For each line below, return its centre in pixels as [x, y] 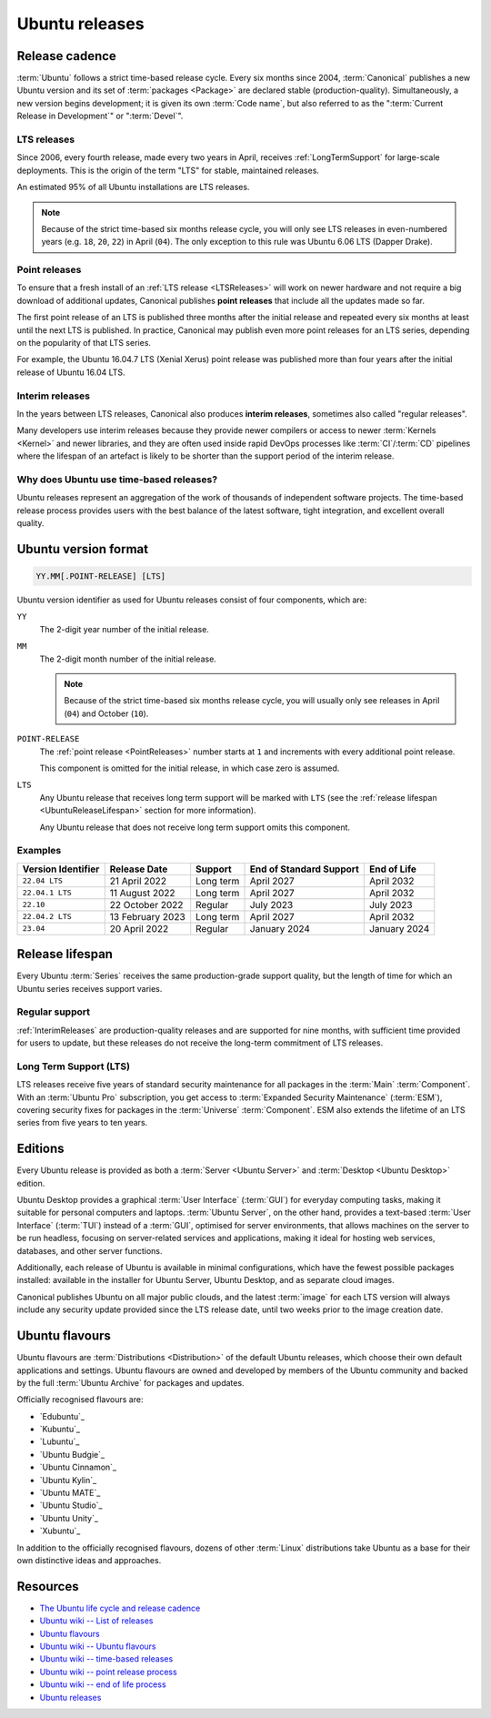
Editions [40, 1149]
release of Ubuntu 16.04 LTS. [71, 372]
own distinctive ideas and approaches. [89, 1560]
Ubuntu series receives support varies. [90, 988]
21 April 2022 [138, 881]
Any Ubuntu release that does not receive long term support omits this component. [195, 827]
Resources [48, 1587]
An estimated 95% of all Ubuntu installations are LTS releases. [133, 187]
